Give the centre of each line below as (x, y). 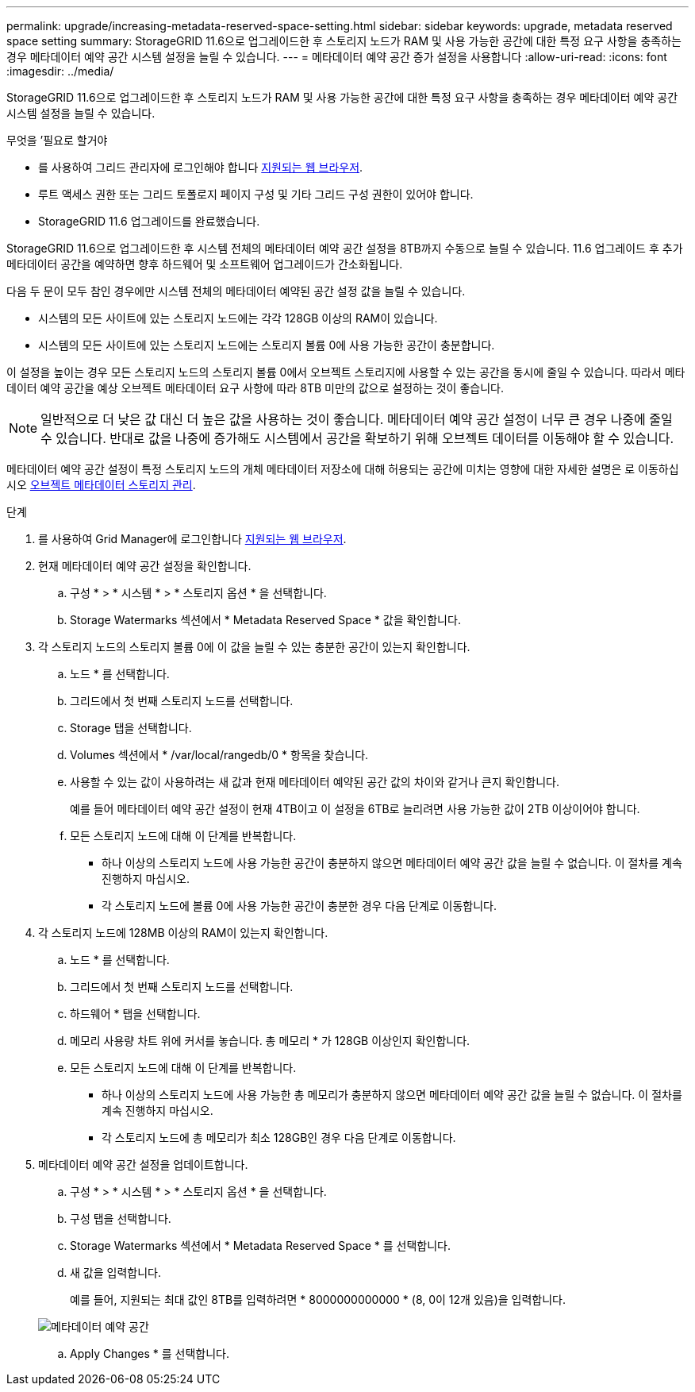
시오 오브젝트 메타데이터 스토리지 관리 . (101, 485)
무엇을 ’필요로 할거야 (57, 140)
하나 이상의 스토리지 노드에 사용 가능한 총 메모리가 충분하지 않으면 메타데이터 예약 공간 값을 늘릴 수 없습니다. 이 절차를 (392, 1095)
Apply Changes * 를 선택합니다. (150, 1353)
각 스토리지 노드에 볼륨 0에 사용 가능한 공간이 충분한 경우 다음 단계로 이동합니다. (300, 906)
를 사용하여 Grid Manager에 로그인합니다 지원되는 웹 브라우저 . (192, 539)
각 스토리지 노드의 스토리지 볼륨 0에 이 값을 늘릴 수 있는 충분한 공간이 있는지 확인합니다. (254, 647)
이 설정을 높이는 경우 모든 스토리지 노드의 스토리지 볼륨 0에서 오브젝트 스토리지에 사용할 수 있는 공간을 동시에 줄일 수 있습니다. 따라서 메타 (346, 372)
